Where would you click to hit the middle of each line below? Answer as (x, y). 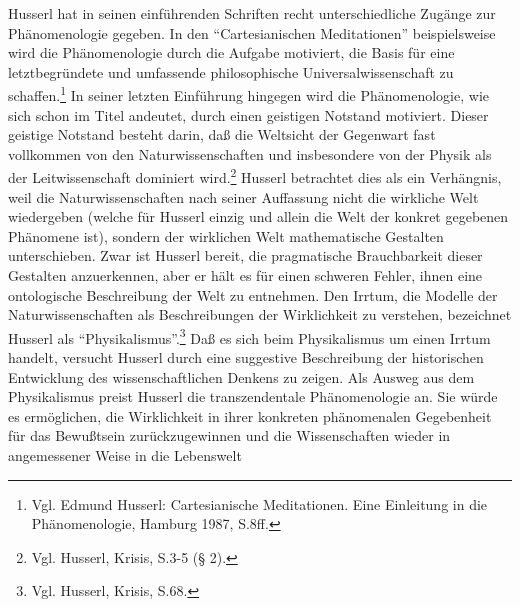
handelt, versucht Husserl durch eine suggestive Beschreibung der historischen (246, 357)
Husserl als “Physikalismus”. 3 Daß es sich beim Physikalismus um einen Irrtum (249, 336)
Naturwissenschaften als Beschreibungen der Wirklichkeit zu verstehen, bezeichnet (260, 314)
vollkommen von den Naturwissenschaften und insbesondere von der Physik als (250, 153)
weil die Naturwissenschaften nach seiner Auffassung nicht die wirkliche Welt (243, 196)
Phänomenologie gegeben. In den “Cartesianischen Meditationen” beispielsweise (252, 32)
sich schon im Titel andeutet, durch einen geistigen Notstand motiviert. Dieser (248, 114)
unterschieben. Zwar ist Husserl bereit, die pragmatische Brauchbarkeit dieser (245, 255)
